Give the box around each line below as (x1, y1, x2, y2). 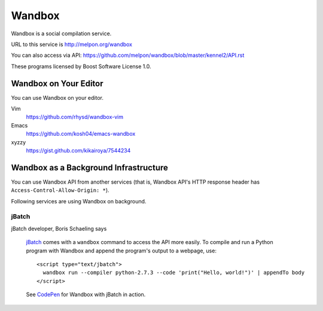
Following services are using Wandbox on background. (11, 197, 147, 205)
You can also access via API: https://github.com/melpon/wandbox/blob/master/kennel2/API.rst (11, 51, 245, 59)
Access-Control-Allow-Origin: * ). (11, 187, 110, 194)
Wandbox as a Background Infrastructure (11, 162, 169, 173)
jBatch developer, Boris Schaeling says (11, 225, 107, 232)
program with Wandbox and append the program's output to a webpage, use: (26, 247, 217, 254)
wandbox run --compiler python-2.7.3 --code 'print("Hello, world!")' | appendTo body (42, 269, 305, 276)
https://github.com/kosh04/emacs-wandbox (26, 130, 136, 138)
